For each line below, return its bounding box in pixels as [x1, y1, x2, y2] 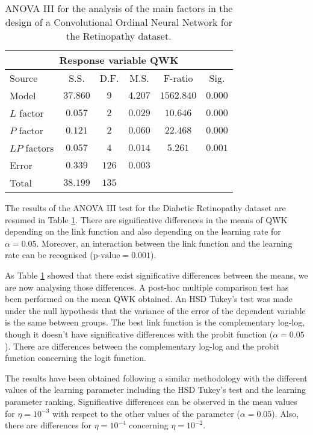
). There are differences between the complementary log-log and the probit [5, 339, 280, 352]
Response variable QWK [59, 53, 179, 67]
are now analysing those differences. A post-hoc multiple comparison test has [5, 280, 289, 293]
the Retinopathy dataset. [66, 29, 172, 43]
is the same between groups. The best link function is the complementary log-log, [5, 316, 305, 329]
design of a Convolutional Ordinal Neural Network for [5, 15, 232, 29]
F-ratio [163, 71, 193, 85]
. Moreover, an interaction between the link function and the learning [36, 236, 293, 249]
